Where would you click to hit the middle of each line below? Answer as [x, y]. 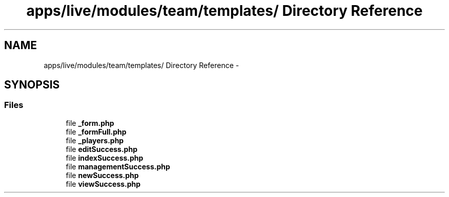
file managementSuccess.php [118, 166]
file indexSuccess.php [105, 158]
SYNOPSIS [32, 85]
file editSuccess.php [101, 149]
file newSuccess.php [102, 175]
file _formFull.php [96, 132]
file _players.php [95, 140]
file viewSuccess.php [103, 184]
